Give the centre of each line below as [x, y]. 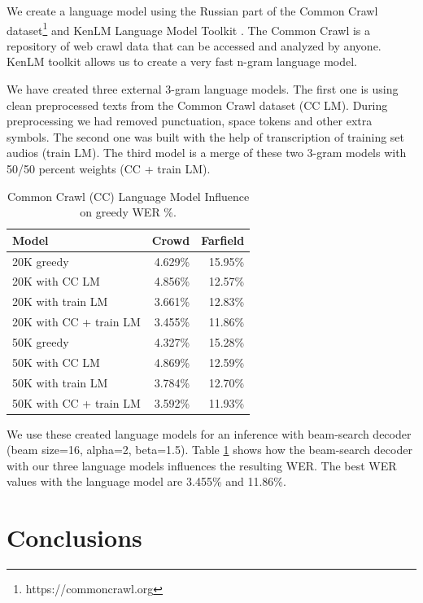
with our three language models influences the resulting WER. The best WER [202, 465]
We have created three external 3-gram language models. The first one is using [203, 89]
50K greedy [41, 342]
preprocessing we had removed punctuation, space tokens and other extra [190, 121]
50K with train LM [60, 382]
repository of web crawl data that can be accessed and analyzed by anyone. [194, 45]
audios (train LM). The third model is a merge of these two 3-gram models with [207, 153]
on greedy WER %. [128, 212]
